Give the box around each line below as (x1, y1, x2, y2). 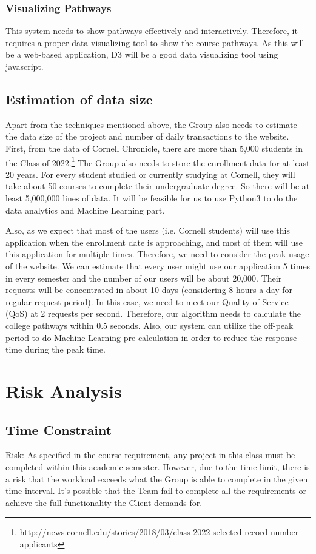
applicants (19, 537, 58, 550)
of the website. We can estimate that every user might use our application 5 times (5, 259, 311, 272)
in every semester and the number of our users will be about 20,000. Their (5, 271, 282, 284)
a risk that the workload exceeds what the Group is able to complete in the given (5, 472, 308, 485)
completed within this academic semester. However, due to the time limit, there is (5, 460, 310, 473)
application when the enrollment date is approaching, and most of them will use (5, 235, 303, 248)
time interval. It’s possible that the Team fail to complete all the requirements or (5, 484, 306, 497)
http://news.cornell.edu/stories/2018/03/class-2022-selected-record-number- (19, 525, 301, 538)
